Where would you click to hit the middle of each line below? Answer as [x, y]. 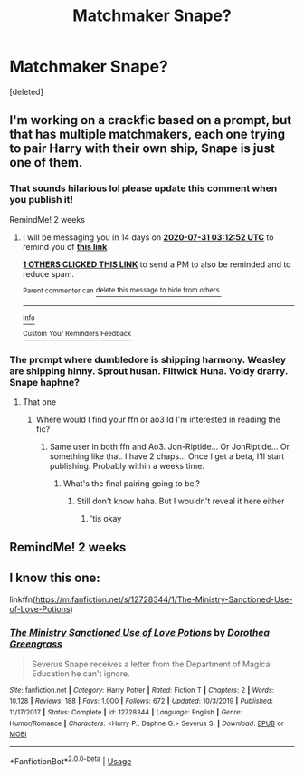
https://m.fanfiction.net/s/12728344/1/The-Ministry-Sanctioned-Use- [164, 599]
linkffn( [23, 599]
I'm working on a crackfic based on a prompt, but [151, 120]
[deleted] [26, 91]
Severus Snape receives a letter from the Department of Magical [152, 664]
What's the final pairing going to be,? [132, 484]
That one [39, 402]
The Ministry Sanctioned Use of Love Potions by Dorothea [139, 633]
